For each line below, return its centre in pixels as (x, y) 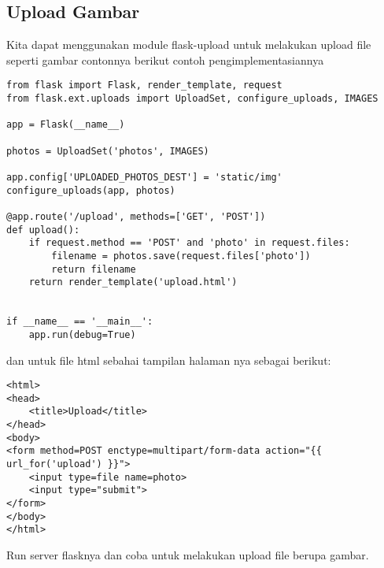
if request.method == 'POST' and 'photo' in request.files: (189, 243)
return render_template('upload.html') (133, 282)
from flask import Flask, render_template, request (144, 85)
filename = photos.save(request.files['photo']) (181, 256)
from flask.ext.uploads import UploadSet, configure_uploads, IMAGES (192, 99)
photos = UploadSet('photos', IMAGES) (108, 151)
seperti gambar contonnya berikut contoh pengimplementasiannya (165, 59)
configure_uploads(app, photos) (91, 190)
